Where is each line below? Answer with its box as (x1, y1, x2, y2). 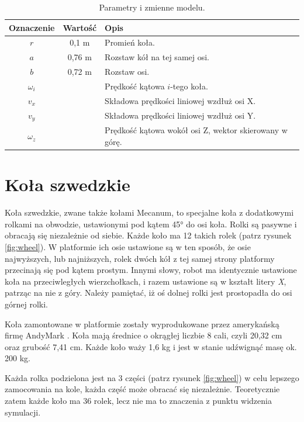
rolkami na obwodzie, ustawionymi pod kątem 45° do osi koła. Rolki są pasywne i (5, 217, 297, 230)
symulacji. (5, 406, 41, 418)
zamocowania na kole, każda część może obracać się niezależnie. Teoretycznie (5, 383, 280, 395)
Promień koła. (105, 36, 155, 49)
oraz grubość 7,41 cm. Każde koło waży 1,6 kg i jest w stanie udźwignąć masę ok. (5, 340, 297, 352)
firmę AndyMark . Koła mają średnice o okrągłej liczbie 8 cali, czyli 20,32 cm (5, 329, 282, 341)
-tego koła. (170, 79, 208, 92)
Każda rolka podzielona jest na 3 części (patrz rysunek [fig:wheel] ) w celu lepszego (5, 371, 299, 383)
